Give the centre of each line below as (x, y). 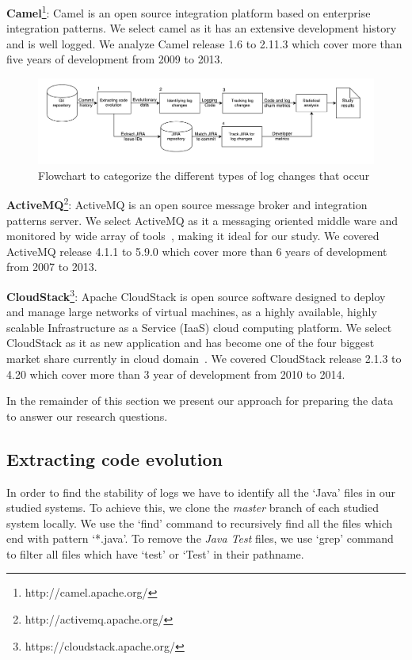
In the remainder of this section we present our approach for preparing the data (200, 401)
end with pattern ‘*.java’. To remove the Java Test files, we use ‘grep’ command (200, 538)
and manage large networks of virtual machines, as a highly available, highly (192, 312)
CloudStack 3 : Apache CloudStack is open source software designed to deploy (196, 295)
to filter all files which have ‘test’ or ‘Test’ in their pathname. (155, 553)
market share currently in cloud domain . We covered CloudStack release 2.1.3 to (204, 358)
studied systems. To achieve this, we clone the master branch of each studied (193, 507)
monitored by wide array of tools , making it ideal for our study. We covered (193, 236)
